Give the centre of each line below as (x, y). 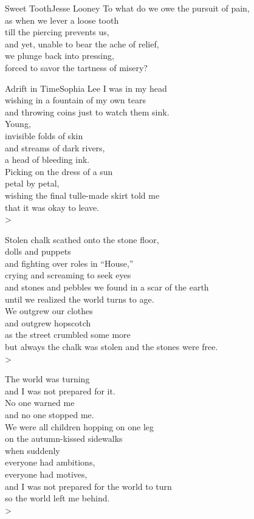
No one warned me (40, 403)
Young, (18, 124)
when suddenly (33, 450)
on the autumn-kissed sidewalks (64, 438)
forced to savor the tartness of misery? (76, 67)
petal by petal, (32, 183)
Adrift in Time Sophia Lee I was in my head (86, 88)
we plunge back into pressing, (60, 56)
